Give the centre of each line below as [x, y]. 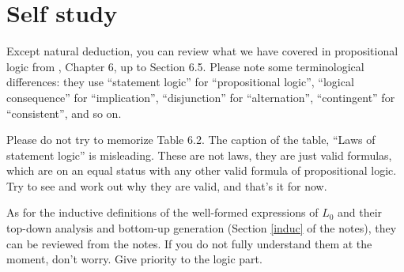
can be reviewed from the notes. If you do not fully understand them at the [189, 243]
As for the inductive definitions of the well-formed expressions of [162, 212]
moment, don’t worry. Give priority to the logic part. [134, 259]
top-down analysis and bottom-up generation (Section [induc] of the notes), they [202, 228]
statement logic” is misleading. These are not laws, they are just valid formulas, [199, 155]
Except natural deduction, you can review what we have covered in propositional [202, 51]
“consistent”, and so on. [64, 113]
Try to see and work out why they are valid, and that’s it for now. [167, 185]
